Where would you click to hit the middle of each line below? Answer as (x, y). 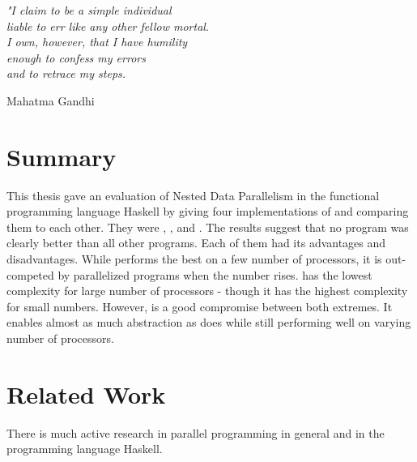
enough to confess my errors (76, 57)
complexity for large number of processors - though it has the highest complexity (207, 291)
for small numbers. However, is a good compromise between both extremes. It (200, 306)
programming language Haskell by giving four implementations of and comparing (208, 211)
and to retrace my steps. (66, 73)
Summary (62, 156)
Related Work (86, 394)
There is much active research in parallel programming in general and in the (196, 432)
